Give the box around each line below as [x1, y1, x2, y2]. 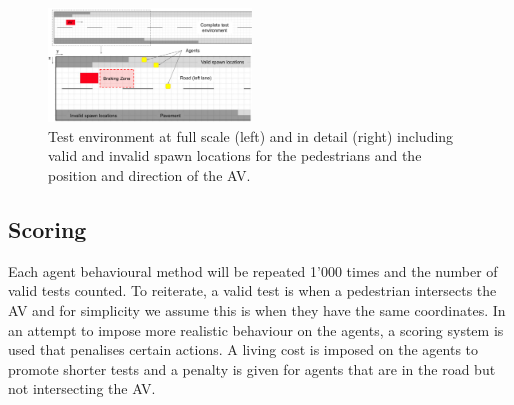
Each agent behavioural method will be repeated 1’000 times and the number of [8, 260, 498, 281]
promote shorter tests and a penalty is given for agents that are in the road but [8, 358, 496, 379]
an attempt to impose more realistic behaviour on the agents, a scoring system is [8, 319, 504, 340]
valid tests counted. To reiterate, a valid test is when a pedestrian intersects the [8, 280, 497, 301]
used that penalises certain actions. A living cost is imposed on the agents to [8, 339, 479, 360]
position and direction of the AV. [48, 165, 251, 186]
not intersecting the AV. [8, 378, 156, 399]
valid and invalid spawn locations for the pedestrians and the [48, 145, 422, 166]
